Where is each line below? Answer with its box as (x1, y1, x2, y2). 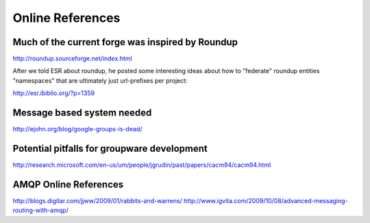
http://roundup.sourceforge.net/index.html (12, 55, 133, 63)
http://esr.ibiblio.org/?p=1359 (12, 89, 95, 97)
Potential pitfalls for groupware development (12, 142, 208, 154)
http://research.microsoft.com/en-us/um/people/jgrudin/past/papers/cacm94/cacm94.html (12, 161, 271, 169)
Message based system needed (12, 107, 152, 119)
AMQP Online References (12, 179, 124, 190)
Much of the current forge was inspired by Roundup (12, 36, 238, 48)
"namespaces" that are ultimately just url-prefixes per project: (12, 76, 188, 85)
